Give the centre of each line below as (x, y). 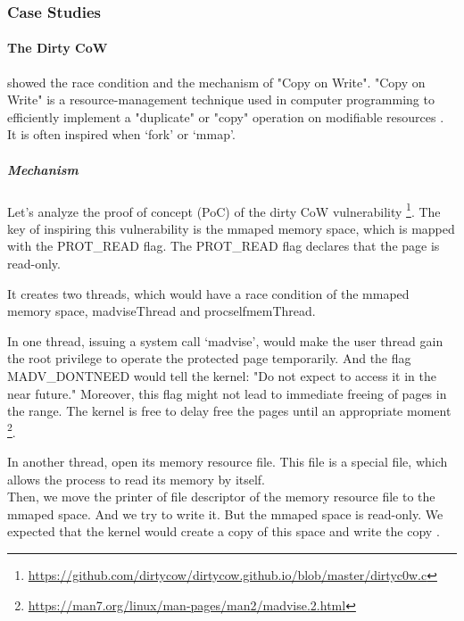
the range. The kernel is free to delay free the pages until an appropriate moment (229, 411)
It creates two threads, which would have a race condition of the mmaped (208, 293)
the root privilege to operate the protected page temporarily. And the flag (209, 358)
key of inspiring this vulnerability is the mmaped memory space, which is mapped (231, 228)
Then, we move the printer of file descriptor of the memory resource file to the (221, 497)
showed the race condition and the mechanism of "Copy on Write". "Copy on (216, 82)
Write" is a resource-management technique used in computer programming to (221, 99)
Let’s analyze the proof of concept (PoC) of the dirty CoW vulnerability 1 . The (224, 210)
